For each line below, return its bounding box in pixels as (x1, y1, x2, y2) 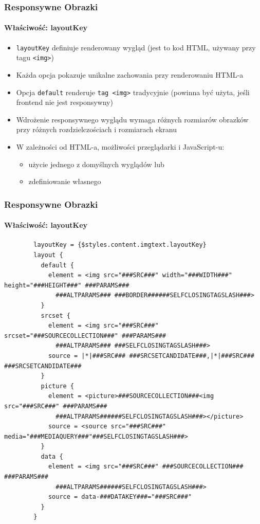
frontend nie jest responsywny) (16, 97, 113, 107)
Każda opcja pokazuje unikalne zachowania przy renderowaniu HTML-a (16, 69, 244, 80)
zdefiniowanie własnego (28, 176, 101, 187)
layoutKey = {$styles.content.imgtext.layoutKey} (33, 241, 207, 249)
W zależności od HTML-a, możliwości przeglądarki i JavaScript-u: (16, 141, 225, 152)
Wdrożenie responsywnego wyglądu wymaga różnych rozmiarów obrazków (16, 114, 249, 124)
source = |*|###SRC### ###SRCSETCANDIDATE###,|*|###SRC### (48, 352, 254, 359)
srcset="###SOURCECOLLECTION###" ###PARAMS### (4, 332, 166, 339)
